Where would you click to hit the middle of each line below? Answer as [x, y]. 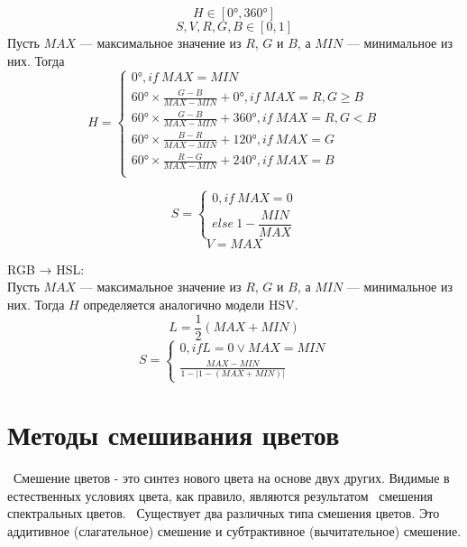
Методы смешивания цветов [174, 435]
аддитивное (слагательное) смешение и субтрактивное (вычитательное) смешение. [234, 531]
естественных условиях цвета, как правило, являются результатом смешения [220, 495]
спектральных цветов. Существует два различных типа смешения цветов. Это [224, 513]
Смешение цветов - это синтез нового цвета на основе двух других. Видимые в [231, 478]
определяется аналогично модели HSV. [191, 305]
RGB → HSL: [46, 269]
